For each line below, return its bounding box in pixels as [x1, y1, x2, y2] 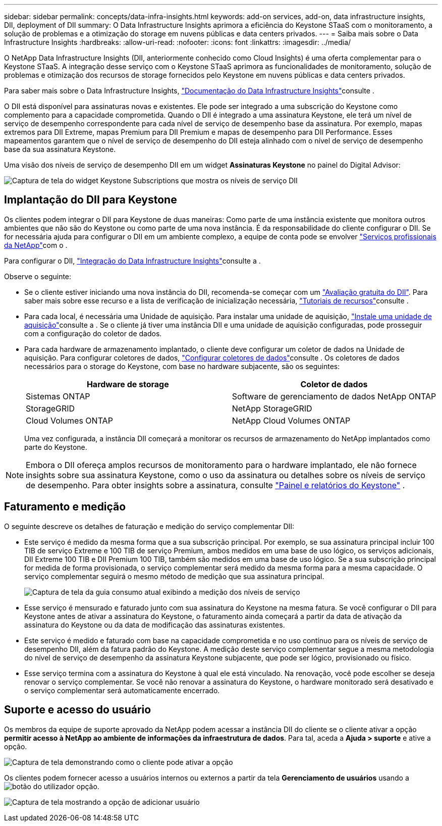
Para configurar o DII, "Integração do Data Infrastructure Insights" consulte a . [4, 256, 261, 265]
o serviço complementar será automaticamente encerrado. [24, 686, 220, 695]
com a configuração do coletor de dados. [24, 329, 162, 338]
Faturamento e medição [4, 500, 126, 513]
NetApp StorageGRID [232, 403, 312, 414]
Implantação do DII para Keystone [4, 193, 177, 206]
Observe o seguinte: [4, 272, 72, 281]
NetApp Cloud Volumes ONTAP [232, 415, 351, 426]
